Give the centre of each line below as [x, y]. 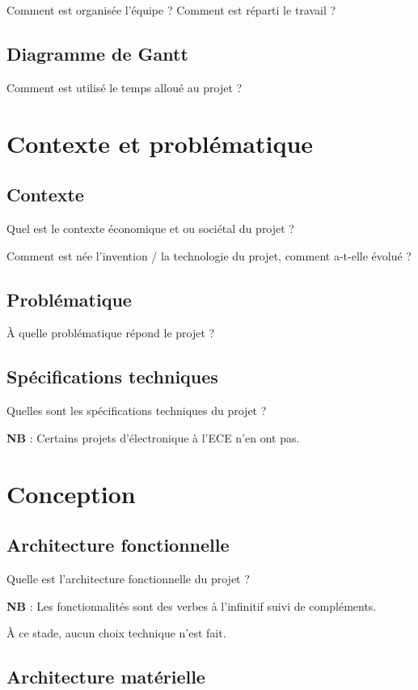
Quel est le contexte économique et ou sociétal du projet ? [150, 228]
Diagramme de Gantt [97, 53]
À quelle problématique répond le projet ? [111, 333]
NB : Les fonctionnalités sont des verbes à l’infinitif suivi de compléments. [192, 605]
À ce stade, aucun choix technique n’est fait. [116, 633]
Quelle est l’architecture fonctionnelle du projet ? [128, 578]
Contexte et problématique [160, 143]
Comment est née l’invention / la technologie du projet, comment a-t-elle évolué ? [209, 255]
